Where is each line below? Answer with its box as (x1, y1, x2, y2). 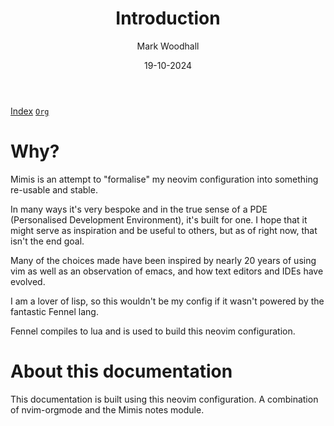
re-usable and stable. (10, 183, 98, 196)
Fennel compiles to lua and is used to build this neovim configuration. (10, 325, 296, 337)
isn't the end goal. (10, 235, 85, 247)
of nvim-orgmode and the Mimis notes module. (10, 403, 205, 416)
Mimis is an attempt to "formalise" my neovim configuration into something (10, 173, 319, 185)
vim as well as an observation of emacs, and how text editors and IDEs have (10, 265, 324, 277)
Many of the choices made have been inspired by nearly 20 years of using (10, 254, 317, 266)
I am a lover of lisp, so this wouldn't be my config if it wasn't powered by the (10, 295, 325, 307)
